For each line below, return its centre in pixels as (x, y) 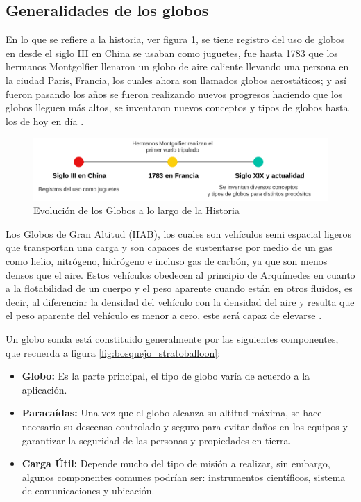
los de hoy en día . (45, 121)
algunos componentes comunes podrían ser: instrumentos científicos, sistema (184, 477)
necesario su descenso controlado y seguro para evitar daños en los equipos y (185, 426)
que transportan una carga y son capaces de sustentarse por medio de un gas (169, 247)
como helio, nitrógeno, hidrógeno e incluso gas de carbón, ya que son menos (167, 261)
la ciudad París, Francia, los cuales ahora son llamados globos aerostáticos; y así (176, 80)
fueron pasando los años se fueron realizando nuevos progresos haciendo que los (174, 94)
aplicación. (44, 389)
